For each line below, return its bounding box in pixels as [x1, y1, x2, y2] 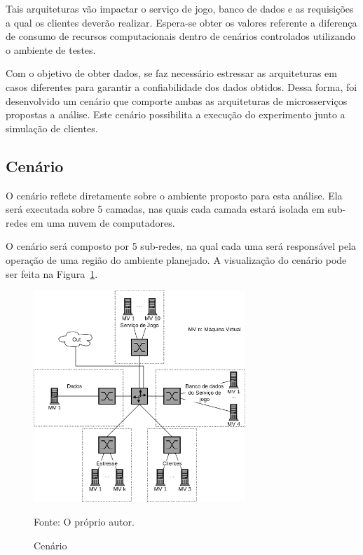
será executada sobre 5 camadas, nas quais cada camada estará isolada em [6, 202, 324, 216]
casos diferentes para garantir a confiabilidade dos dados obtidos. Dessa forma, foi [6, 79, 357, 94]
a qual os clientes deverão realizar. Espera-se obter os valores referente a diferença [6, 15, 357, 29]
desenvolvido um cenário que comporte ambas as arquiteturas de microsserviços [6, 93, 348, 108]
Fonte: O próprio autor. [34, 514, 135, 529]
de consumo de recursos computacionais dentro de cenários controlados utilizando [6, 29, 356, 43]
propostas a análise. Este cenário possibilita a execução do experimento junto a [6, 107, 345, 122]
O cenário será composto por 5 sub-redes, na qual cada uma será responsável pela [6, 239, 357, 253]
